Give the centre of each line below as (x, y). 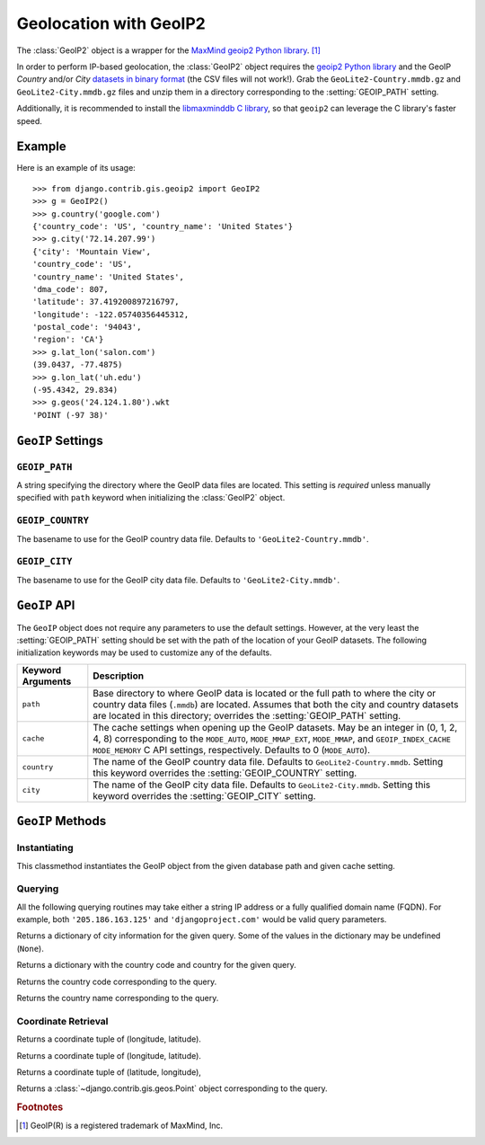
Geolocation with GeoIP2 (111, 23)
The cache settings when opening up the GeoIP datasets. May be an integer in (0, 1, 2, (275, 727)
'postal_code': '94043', (87, 327)
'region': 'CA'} (68, 340)
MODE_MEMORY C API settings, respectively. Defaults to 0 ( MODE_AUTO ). (232, 750)
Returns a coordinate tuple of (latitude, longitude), (109, 1072)
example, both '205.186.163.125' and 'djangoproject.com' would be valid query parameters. (202, 919)
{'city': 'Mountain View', (92, 251)
